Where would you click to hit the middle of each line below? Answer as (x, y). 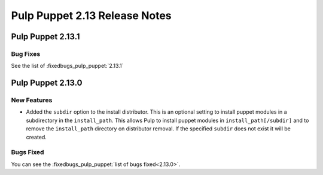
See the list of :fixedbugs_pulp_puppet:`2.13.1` (67, 66)
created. (36, 137)
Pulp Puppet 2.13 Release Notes (91, 15)
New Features (32, 100)
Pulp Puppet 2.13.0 (47, 83)
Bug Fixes (26, 54)
